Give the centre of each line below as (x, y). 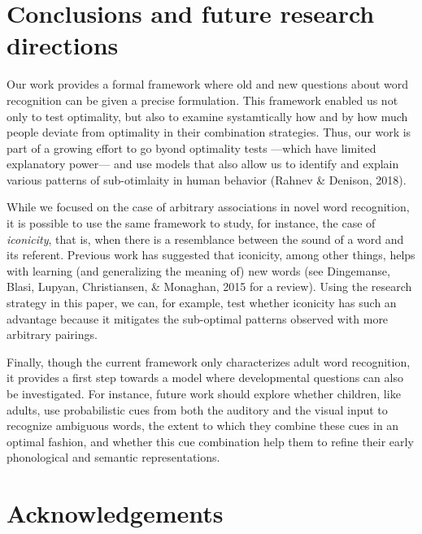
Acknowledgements (115, 513)
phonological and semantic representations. (113, 457)
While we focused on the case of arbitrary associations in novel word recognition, (208, 207)
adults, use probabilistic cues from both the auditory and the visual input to (197, 409)
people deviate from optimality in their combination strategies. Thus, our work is (209, 132)
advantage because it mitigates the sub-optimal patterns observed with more (198, 318)
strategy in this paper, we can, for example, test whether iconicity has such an (202, 303)
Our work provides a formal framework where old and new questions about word (208, 84)
